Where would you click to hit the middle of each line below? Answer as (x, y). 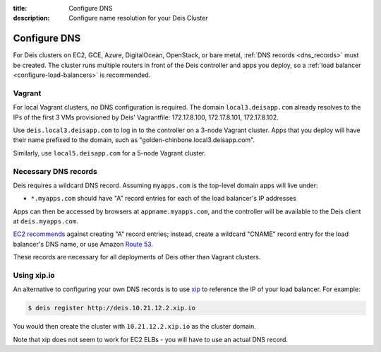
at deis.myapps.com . (46, 221)
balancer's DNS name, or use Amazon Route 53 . (83, 244)
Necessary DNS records (55, 171)
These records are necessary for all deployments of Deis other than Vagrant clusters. (137, 257)
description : (31, 18)
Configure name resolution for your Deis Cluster (138, 18)
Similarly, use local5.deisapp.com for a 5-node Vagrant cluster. (109, 153)
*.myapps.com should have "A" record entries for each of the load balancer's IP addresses (163, 199)
